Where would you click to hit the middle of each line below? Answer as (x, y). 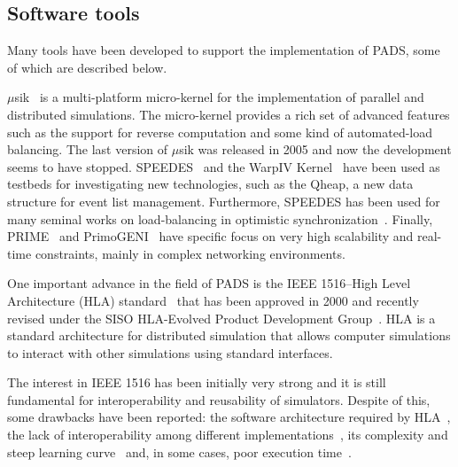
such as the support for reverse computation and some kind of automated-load (220, 132)
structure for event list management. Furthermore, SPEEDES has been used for (224, 201)
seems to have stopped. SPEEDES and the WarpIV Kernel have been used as (224, 166)
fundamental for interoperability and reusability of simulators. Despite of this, (219, 399)
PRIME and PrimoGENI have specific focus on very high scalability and (210, 236)
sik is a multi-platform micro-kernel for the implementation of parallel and (219, 97)
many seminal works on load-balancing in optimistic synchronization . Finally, (220, 218)
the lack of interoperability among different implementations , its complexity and (228, 435)
